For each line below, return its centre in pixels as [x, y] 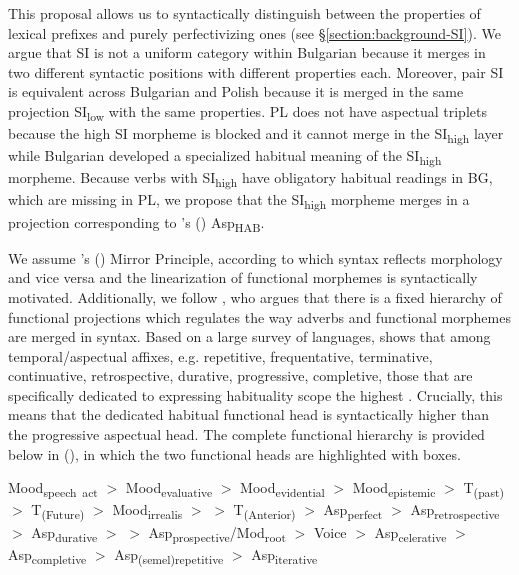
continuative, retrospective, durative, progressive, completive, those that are [240, 375]
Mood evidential [282, 489]
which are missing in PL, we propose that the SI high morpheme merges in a [239, 201]
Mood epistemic [394, 489]
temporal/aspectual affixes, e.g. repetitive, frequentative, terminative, [220, 355]
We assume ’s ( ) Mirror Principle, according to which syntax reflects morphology [255, 257]
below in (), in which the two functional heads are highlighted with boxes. [234, 453]
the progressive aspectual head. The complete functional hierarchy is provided [246, 434]
